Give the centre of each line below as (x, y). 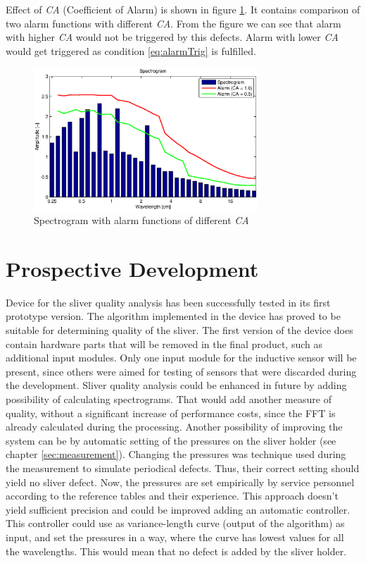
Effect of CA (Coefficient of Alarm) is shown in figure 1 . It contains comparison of (183, 9)
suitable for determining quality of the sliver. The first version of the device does (179, 330)
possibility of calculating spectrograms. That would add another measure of (169, 399)
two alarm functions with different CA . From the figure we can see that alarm (173, 23)
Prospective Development (132, 268)
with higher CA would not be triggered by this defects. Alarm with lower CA (172, 37)
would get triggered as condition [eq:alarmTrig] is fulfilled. (131, 50)
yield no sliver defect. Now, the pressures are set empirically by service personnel (180, 482)
